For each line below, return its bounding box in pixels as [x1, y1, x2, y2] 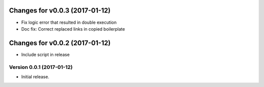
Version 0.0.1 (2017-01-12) [9, 64, 73, 70]
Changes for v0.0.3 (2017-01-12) [9, 6, 111, 15]
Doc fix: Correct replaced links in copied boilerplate [21, 26, 125, 32]
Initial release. [21, 73, 49, 80]
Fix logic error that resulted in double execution [21, 19, 117, 25]
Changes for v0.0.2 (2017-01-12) [9, 39, 111, 47]
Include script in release [21, 52, 70, 57]
